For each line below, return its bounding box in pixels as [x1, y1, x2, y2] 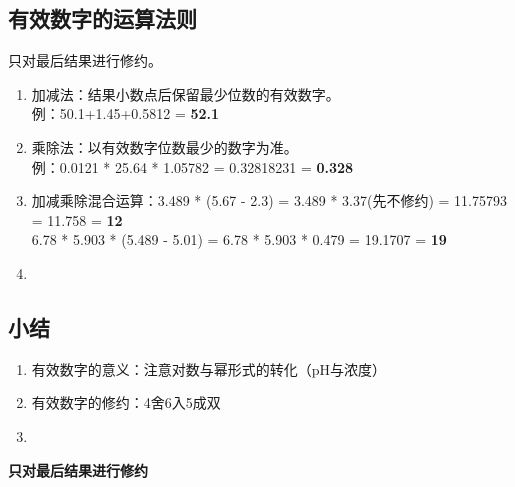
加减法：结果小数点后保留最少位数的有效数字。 [31, 83, 340, 104]
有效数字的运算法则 [8, 3, 197, 34]
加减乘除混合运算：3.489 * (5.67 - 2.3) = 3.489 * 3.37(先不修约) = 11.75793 [31, 190, 507, 211]
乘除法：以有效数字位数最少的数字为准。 [31, 136, 298, 157]
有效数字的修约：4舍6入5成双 [31, 392, 221, 413]
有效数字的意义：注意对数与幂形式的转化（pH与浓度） [31, 358, 387, 379]
